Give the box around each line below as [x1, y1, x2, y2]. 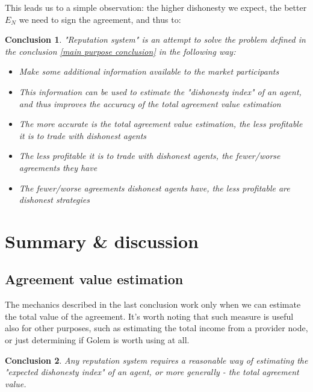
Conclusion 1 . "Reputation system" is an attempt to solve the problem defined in [5, 33, 306, 46]
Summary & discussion [5, 228, 199, 253]
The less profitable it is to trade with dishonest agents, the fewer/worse [19, 149, 280, 162]
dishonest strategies [19, 193, 90, 206]
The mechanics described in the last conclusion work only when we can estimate [5, 298, 301, 311]
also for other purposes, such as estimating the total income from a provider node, [5, 322, 308, 334]
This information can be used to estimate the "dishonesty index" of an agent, [19, 85, 302, 98]
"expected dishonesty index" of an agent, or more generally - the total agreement [5, 366, 299, 378]
